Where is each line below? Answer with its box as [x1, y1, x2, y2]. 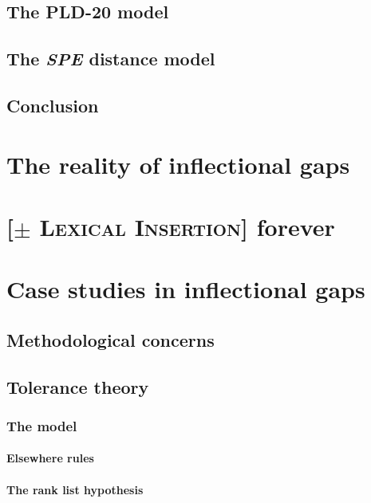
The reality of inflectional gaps [6, 147, 350, 180]
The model [6, 415, 77, 435]
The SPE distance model [6, 46, 215, 71]
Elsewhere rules [6, 450, 94, 466]
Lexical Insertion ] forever [39, 210, 335, 242]
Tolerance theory [6, 374, 149, 399]
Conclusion [6, 92, 99, 117]
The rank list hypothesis [6, 481, 144, 497]
